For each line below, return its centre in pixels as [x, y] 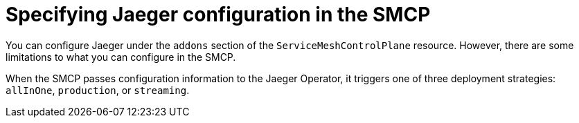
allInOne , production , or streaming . [98, 90]
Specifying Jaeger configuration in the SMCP [218, 15]
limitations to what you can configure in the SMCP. [121, 57]
